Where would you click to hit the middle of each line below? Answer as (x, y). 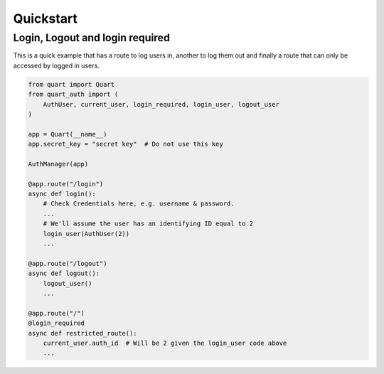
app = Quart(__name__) (68, 134)
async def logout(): (64, 273)
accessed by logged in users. (56, 65)
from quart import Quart (71, 84)
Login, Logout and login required (92, 38)
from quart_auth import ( (73, 95)
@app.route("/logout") (68, 263)
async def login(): (62, 194)
